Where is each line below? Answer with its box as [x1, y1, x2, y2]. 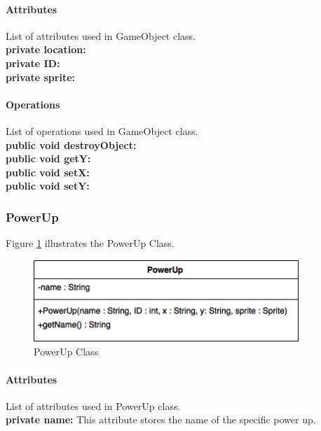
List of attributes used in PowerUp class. [6, 398, 181, 413]
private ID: [6, 55, 60, 70]
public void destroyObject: [6, 137, 137, 152]
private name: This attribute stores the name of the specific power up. [6, 412, 316, 427]
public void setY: [6, 178, 90, 193]
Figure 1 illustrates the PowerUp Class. [6, 236, 175, 250]
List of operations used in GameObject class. [6, 123, 198, 138]
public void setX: [6, 164, 90, 179]
